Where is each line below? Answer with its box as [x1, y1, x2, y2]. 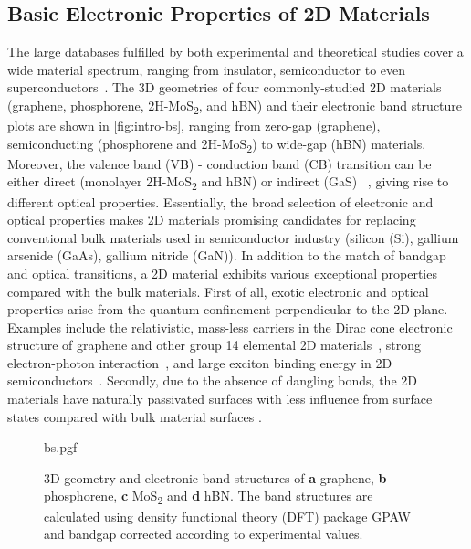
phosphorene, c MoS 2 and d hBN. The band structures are [44, 486, 373, 508]
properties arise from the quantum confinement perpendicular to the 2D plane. [7, 300, 448, 319]
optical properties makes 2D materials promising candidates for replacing [7, 210, 416, 229]
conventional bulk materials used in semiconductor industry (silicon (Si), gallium [7, 227, 459, 247]
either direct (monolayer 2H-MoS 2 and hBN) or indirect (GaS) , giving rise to [7, 172, 449, 194]
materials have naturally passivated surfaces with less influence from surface [7, 389, 433, 408]
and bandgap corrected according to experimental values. [44, 524, 363, 544]
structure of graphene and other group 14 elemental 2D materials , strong [7, 335, 421, 354]
